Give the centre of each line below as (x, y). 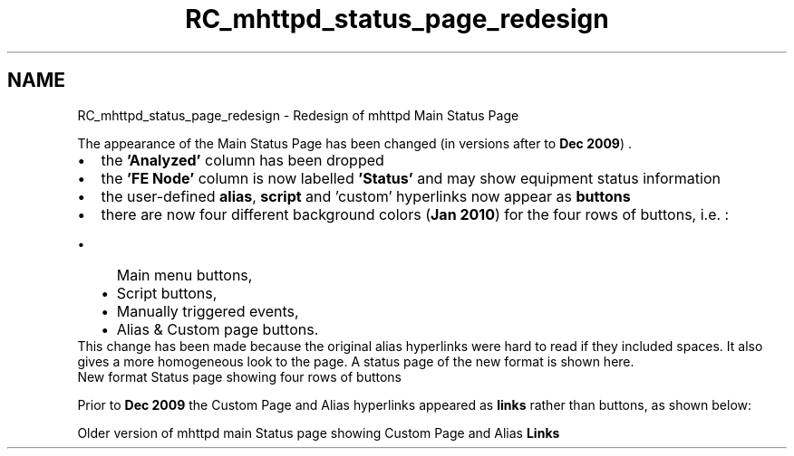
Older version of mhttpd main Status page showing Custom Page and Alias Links (319, 432)
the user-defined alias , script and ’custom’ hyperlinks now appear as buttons (366, 196)
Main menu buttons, (184, 275)
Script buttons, (167, 293)
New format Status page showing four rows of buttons (239, 376)
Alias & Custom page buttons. (218, 329)
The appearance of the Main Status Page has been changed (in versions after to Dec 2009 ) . (354, 143)
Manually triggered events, (208, 311)
